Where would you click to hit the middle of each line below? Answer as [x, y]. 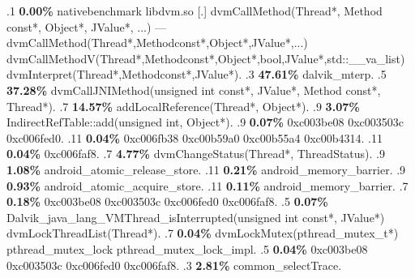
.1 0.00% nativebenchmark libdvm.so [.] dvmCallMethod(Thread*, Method [195, 11]
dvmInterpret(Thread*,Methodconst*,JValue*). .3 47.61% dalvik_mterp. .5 [197, 74]
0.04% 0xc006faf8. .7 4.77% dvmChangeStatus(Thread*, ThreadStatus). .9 [196, 154]
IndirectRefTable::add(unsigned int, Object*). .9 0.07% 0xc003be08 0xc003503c [205, 122]
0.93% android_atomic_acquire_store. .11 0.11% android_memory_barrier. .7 [207, 185]
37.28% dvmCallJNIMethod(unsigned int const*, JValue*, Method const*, [194, 90]
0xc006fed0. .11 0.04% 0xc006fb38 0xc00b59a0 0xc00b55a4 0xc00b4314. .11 [195, 137]
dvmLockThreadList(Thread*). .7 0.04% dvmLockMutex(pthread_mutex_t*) [203, 233]
